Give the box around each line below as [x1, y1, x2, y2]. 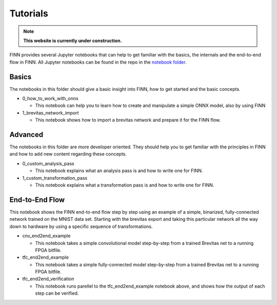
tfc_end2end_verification [22, 276, 74, 282]
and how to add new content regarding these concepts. [9, 151, 127, 157]
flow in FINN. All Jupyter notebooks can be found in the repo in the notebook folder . [9, 59, 187, 65]
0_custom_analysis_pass [22, 160, 74, 166]
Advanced [9, 130, 44, 139]
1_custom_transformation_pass [22, 175, 88, 181]
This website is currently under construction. [23, 37, 122, 44]
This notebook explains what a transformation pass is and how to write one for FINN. [35, 182, 214, 188]
